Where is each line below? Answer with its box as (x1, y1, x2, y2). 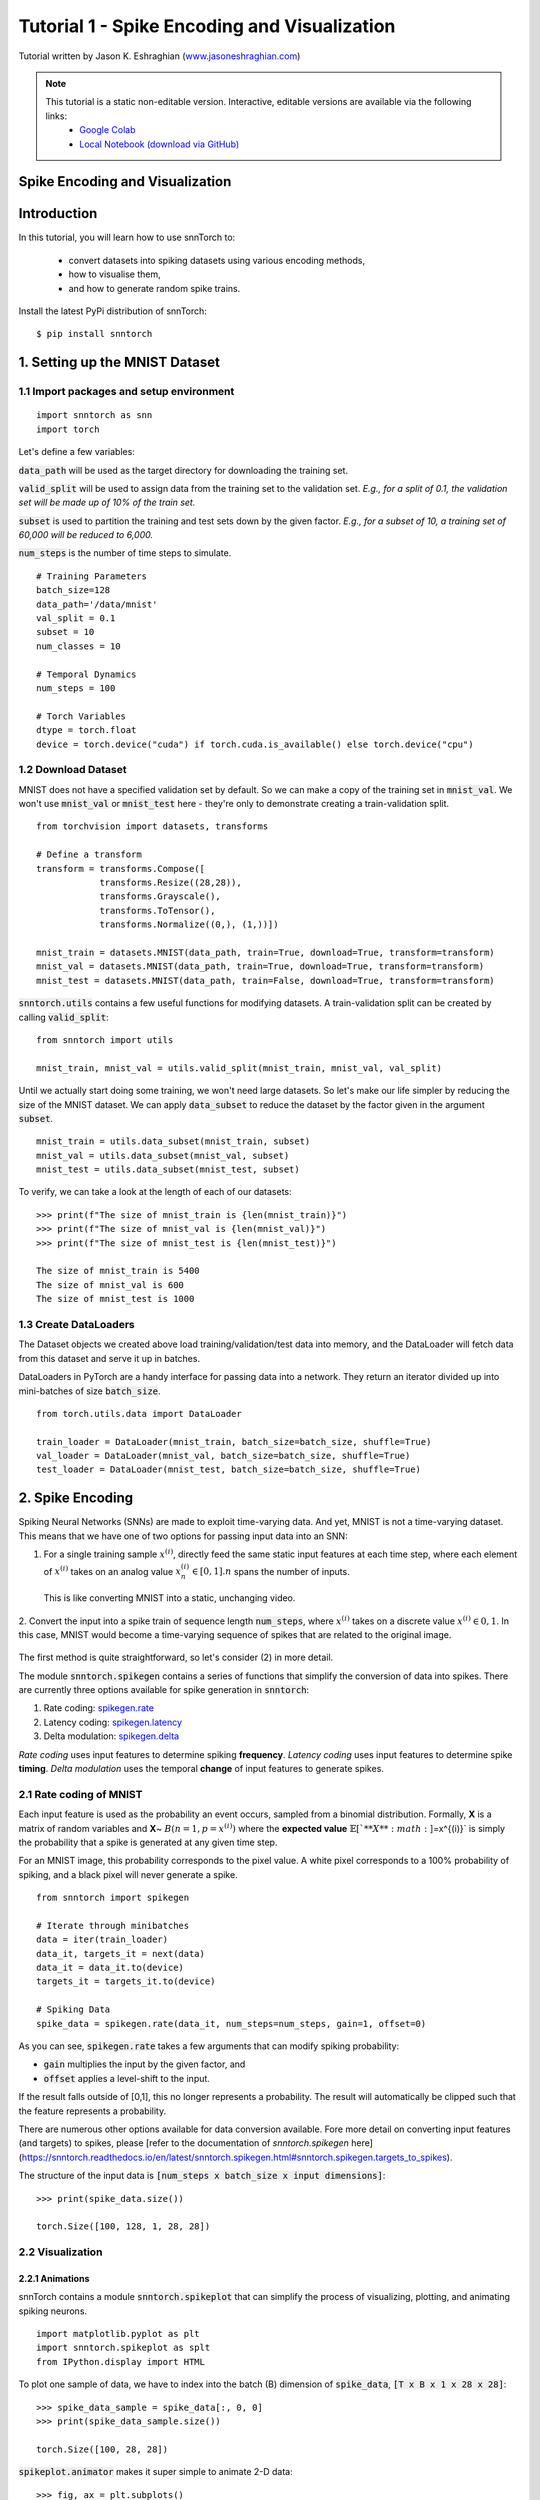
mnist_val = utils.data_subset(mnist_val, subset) (36, 1150, 290, 1161)
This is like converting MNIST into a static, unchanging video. (43, 1592, 296, 1604)
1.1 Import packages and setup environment (18, 385, 235, 399)
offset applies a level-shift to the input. (43, 2072, 210, 2084)
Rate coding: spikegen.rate (43, 1702, 155, 1714)
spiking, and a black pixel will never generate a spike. (18, 1868, 239, 1880)
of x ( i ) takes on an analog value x (43, 1564, 182, 1577)
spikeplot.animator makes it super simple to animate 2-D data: (18, 2466, 294, 2478)
